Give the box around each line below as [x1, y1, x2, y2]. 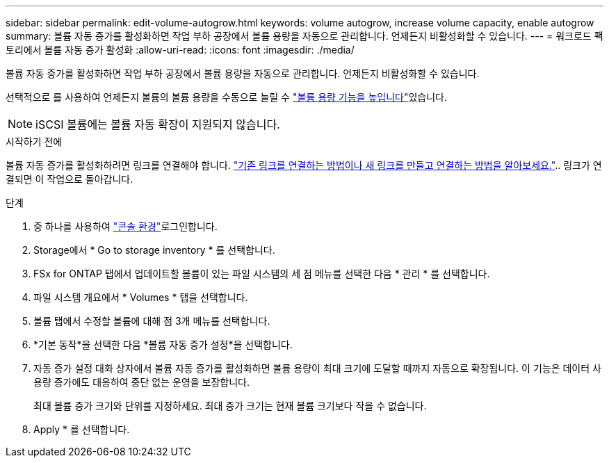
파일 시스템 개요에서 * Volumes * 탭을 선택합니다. [33, 291, 248, 303]
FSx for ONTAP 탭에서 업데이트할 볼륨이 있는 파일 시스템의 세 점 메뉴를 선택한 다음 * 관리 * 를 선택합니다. [33, 268, 490, 279]
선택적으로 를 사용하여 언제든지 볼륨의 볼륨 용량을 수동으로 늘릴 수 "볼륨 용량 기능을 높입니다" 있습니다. [6, 91, 448, 103]
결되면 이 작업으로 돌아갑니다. [6, 173, 133, 185]
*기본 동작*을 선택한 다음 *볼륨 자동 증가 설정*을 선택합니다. [33, 339, 293, 350]
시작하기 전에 [6, 136, 63, 147]
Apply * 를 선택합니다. [33, 423, 130, 435]
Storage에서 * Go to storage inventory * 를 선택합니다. [33, 244, 275, 256]
